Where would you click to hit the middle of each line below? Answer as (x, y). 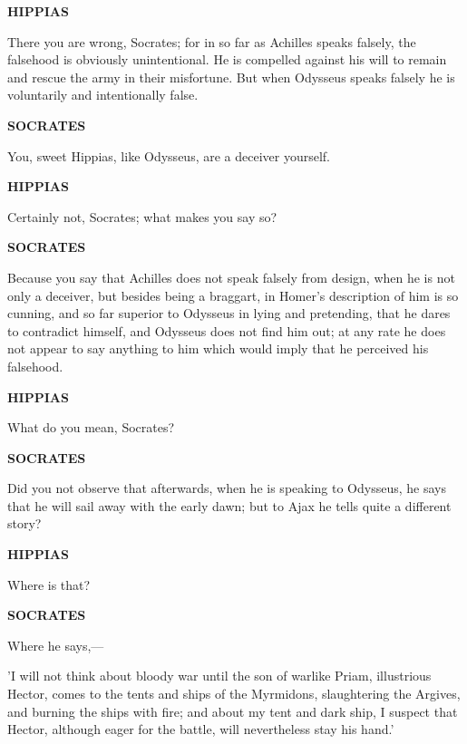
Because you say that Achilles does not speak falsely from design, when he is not (231, 277)
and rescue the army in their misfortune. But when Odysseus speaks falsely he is (231, 77)
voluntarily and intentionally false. (103, 95)
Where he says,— (56, 645)
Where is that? (49, 584)
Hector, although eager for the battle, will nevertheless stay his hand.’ (201, 729)
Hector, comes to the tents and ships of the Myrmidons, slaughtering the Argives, (234, 694)
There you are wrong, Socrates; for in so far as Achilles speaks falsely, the (212, 41)
